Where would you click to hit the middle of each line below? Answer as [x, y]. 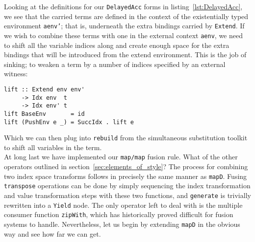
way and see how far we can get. [52, 233]
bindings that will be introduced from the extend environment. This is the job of [125, 55]
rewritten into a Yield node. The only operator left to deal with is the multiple [123, 205]
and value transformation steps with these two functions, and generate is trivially [127, 195]
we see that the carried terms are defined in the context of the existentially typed [126, 16]
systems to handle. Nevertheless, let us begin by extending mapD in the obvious [122, 224]
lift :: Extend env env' [44, 89]
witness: [16, 74]
